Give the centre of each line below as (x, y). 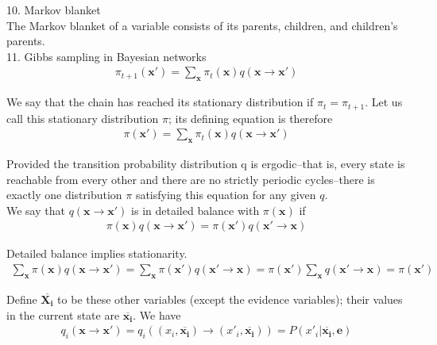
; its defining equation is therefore (250, 118)
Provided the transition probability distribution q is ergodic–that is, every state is (206, 164)
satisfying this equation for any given (226, 195)
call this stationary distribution (83, 118)
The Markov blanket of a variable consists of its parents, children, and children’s (202, 25)
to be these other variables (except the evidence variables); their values (230, 299)
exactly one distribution (64, 195)
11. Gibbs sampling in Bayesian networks (106, 56)
